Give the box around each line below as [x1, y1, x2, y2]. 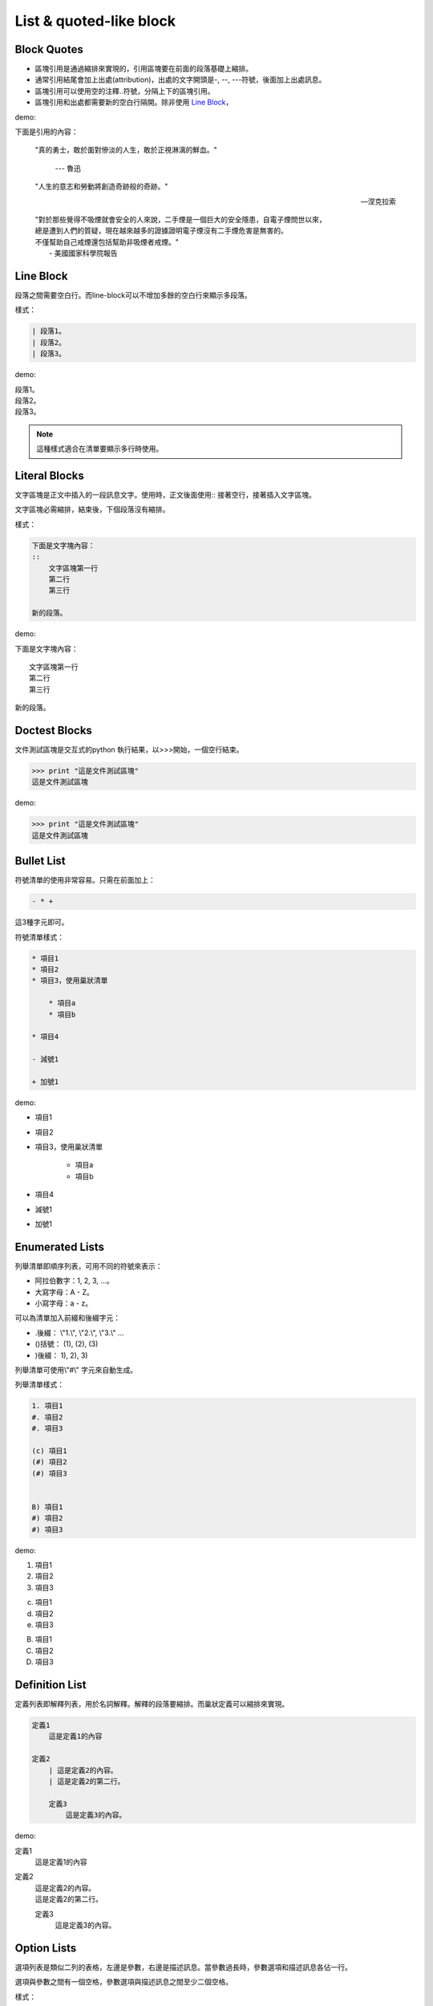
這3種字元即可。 [14, 917, 69, 927]
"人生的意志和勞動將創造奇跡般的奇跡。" [34, 181, 168, 192]
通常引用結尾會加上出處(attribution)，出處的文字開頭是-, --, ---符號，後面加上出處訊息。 [34, 75, 326, 84]
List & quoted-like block [14, 12, 176, 30]
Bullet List [14, 855, 66, 868]
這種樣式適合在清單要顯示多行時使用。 [36, 444, 164, 453]
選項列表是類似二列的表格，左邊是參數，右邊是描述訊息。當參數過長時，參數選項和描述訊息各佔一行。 [14, 1962, 352, 1971]
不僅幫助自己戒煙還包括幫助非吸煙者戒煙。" [34, 237, 180, 246]
